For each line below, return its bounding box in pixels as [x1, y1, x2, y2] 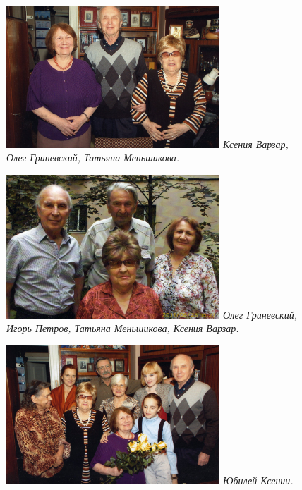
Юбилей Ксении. [223, 472, 294, 487]
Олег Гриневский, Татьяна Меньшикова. [6, 150, 180, 165]
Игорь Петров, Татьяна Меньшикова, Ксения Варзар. [6, 321, 239, 336]
